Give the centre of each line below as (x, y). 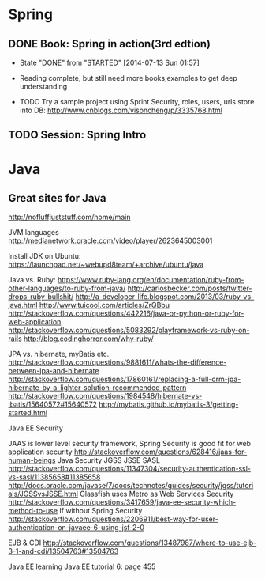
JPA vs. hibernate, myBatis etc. (59, 354)
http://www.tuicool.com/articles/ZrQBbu (104, 305)
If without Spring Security (101, 511)
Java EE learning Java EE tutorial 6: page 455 (82, 566)
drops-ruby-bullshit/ (41, 297)
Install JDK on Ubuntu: (45, 256)
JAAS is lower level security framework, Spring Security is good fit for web (129, 444)
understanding (43, 86)
